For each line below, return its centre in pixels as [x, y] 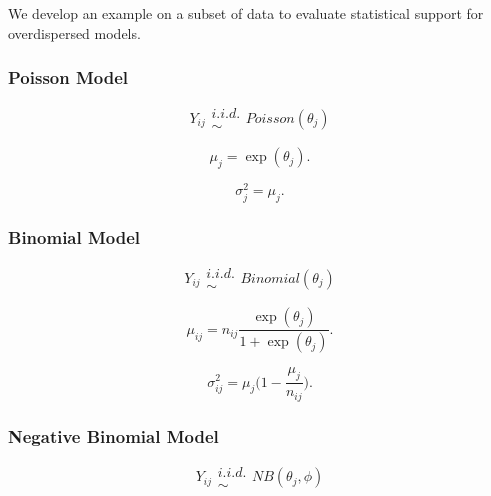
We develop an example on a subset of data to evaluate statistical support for [246, 13]
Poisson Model [68, 77]
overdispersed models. [74, 32]
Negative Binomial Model [113, 435]
